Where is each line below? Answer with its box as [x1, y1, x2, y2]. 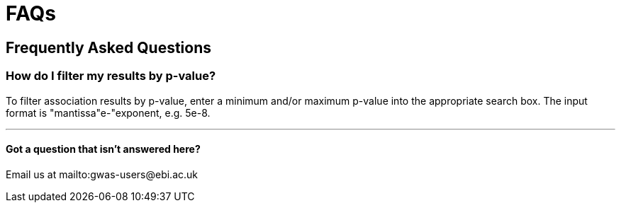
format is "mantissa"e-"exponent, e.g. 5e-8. [6, 106, 211, 119]
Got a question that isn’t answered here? [6, 143, 201, 156]
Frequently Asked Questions [6, 38, 212, 57]
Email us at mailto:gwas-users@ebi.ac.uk [6, 168, 198, 180]
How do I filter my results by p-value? [6, 69, 216, 83]
